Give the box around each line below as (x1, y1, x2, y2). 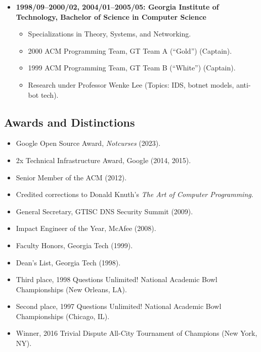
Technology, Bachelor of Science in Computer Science (16, 11, 206, 22)
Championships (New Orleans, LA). (16, 284, 127, 294)
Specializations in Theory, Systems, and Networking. (28, 28, 191, 39)
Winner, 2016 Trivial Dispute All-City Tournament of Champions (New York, (16, 328, 257, 338)
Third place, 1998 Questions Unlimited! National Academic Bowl (16, 274, 217, 285)
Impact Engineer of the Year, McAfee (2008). (16, 223, 156, 233)
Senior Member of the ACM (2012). (16, 172, 127, 182)
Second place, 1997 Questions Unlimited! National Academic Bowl (16, 301, 222, 311)
